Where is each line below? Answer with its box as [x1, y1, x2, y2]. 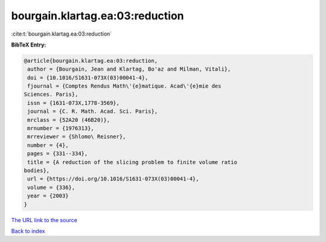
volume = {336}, [27, 184, 75, 191]
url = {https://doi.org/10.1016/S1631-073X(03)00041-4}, [27, 176, 199, 182]
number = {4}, [27, 142, 69, 148]
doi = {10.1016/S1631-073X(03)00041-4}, [27, 74, 149, 81]
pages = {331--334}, [27, 150, 88, 157]
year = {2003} [27, 193, 69, 199]
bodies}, [24, 167, 50, 174]
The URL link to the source [11, 216, 78, 223]
